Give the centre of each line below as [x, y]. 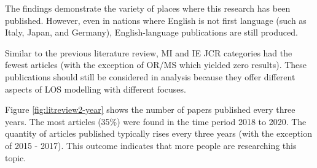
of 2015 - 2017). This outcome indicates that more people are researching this [151, 145]
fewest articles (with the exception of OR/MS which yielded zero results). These [156, 65]
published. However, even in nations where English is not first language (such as [156, 20]
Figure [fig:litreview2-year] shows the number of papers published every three [150, 109]
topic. [16, 157]
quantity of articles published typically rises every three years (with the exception [158, 133]
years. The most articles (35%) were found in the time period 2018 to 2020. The [156, 121]
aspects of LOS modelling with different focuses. [96, 89]
